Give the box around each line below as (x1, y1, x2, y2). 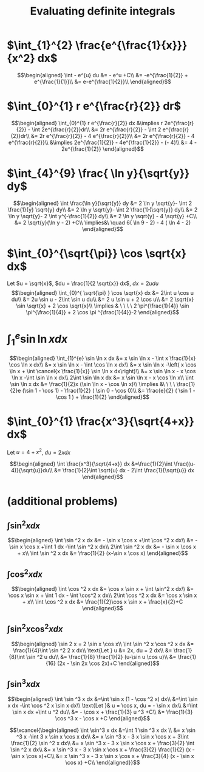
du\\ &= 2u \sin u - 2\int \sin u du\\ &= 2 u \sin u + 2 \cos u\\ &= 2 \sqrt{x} (11, 295, 194, 303)
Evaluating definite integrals (30, 4, 175, 18)
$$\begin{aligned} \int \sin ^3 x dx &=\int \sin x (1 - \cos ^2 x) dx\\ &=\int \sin (7, 695, 198, 703)
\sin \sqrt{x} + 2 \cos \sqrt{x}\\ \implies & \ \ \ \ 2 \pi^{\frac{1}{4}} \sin (16, 302, 189, 309)
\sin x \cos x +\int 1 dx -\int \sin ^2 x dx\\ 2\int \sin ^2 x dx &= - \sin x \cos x (8, 543, 197, 551)
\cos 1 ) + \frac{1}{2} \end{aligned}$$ (55, 393, 150, 401)
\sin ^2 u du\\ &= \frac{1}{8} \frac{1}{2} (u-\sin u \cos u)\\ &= (25, 653, 177, 660)
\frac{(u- (173, 460, 196, 467)
